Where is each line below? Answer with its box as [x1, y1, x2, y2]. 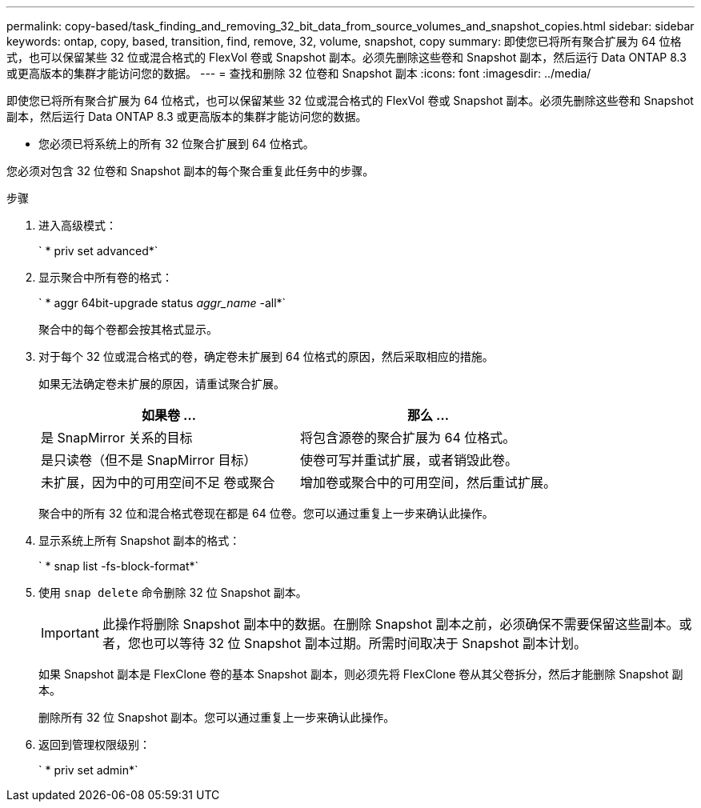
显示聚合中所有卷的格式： [38, 270, 173, 284]
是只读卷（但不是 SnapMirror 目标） [41, 452, 257, 468]
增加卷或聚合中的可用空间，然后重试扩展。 [300, 474, 557, 490]
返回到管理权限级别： [38, 738, 150, 751]
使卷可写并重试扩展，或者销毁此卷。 [300, 452, 519, 468]
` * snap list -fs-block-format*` [38, 559, 198, 573]
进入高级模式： [38, 218, 117, 232]
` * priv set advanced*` [38, 244, 158, 258]
